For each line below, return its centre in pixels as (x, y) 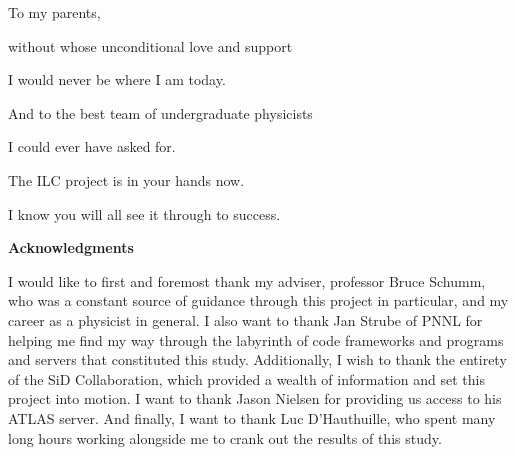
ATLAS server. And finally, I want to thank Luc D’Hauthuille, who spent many (252, 417)
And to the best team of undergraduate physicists (160, 112)
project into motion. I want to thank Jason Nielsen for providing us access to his (255, 398)
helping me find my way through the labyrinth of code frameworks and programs (256, 339)
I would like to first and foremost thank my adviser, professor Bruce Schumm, (247, 280)
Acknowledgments (71, 247)
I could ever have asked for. (92, 146)
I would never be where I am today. (117, 79)
